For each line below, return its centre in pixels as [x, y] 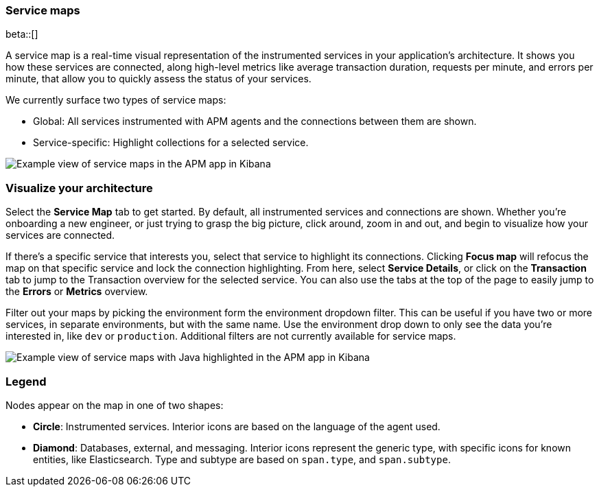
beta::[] [22, 34]
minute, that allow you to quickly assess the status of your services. [158, 79]
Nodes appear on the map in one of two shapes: [115, 405]
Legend [26, 381]
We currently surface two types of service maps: [116, 100]
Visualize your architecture [79, 188]
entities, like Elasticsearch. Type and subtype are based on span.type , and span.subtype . [242, 459]
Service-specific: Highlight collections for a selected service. [171, 143]
